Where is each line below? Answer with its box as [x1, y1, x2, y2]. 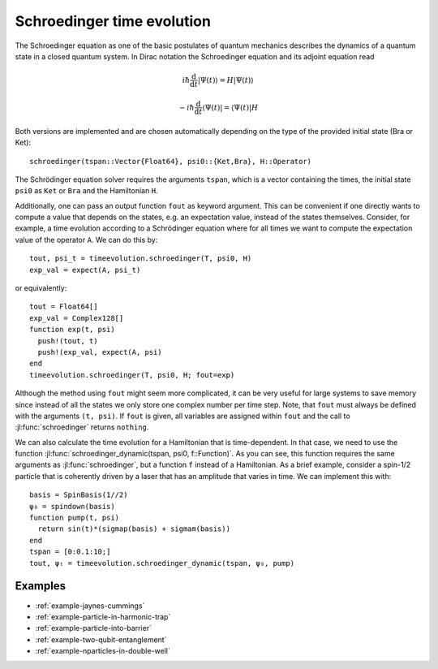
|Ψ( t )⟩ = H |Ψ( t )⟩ [197, 76, 255, 84]
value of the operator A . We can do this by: [15, 235, 158, 244]
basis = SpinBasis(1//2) [29, 490, 128, 499]
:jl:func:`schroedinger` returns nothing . [15, 422, 149, 432]
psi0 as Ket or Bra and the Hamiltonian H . [15, 186, 158, 196]
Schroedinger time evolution [15, 12, 211, 30]
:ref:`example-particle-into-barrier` [35, 624, 152, 633]
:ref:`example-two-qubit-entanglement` [35, 634, 167, 645]
